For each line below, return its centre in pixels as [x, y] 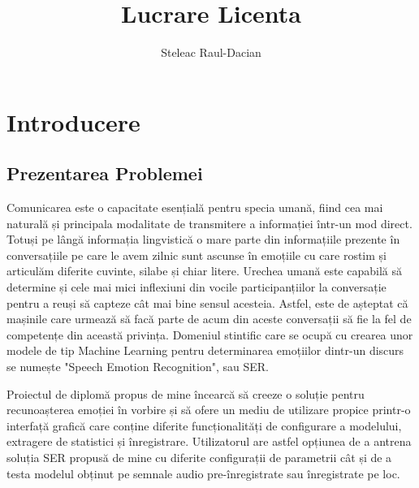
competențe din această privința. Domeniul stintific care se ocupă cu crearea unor [210, 334]
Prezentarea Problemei [105, 173]
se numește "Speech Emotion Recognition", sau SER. [138, 367]
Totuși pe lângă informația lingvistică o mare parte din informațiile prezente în [203, 239]
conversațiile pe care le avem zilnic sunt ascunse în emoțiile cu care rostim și [197, 255]
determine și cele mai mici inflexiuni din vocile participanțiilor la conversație [197, 287]
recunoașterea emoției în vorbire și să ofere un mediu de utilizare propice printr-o [209, 410]
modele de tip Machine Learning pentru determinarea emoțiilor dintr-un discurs [205, 350]
